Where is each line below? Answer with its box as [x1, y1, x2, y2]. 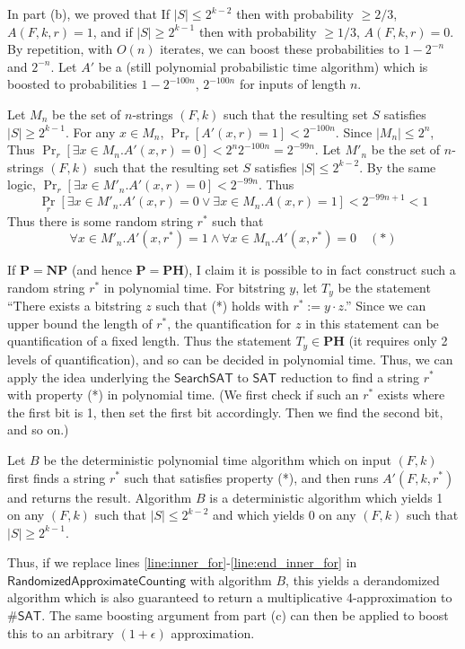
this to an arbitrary [7, 623, 114, 642]
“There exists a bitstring [7, 296, 142, 315]
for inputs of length [239, 75, 347, 93]
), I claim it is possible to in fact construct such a [183, 260, 456, 279]
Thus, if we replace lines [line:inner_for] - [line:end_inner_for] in [7, 553, 357, 572]
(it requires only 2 [348, 331, 448, 350]
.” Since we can [343, 296, 426, 315]
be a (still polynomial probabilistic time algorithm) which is [98, 57, 428, 75]
